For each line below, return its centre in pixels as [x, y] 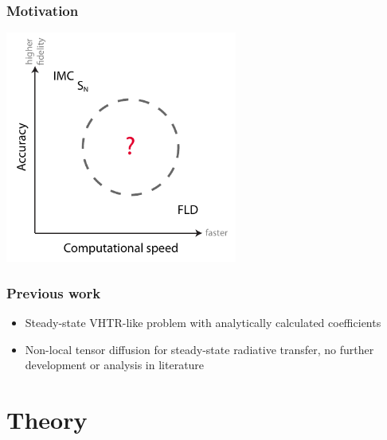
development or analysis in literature [115, 365]
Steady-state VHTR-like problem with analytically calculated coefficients [203, 323]
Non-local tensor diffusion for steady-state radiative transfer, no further [199, 349]
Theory [47, 419]
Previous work [54, 292]
